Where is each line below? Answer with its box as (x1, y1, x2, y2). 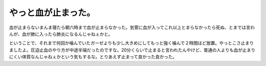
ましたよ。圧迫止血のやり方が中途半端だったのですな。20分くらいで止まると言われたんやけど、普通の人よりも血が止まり (9, 47, 256, 53)
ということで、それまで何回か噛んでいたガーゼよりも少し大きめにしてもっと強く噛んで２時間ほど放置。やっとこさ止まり (9, 40, 254, 46)
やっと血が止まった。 (9, 7, 96, 18)
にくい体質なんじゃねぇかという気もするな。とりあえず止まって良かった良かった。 (9, 54, 177, 60)
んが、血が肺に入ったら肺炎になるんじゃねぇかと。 (9, 31, 113, 37)
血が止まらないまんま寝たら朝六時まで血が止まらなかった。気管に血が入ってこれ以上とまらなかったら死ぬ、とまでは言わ (9, 24, 255, 30)
